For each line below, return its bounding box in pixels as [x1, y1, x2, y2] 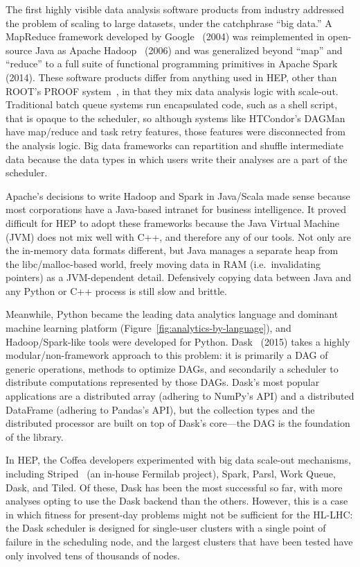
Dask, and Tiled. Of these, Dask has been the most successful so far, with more [6, 480, 343, 494]
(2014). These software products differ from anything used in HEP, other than [6, 69, 337, 84]
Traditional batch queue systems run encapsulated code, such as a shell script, [6, 97, 338, 112]
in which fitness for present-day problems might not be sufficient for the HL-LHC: [6, 507, 353, 521]
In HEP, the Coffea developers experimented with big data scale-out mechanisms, [6, 452, 351, 467]
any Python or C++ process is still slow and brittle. [6, 283, 227, 298]
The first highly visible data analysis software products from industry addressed [6, 2, 345, 16]
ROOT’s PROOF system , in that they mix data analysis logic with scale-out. [6, 83, 339, 98]
